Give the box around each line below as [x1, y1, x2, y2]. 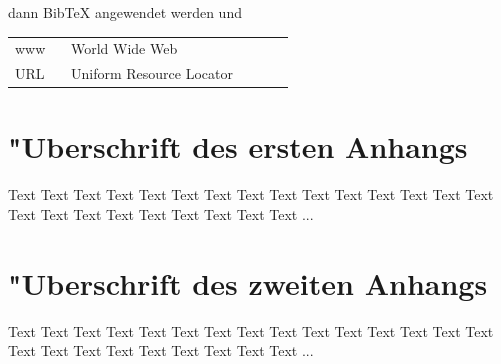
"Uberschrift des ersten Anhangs [8, 126, 468, 167]
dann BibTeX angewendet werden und [8, 2, 242, 22]
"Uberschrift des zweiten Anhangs [8, 262, 488, 303]
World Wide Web [71, 38, 178, 59]
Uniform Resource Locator [71, 63, 233, 84]
